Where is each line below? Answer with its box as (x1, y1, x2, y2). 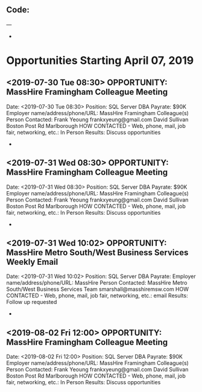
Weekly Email (6, 257, 58, 267)
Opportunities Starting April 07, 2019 (6, 54, 194, 67)
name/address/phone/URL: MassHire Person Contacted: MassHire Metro (6, 279, 188, 286)
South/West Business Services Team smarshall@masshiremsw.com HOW (6, 286, 189, 293)
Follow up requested (6, 299, 57, 306)
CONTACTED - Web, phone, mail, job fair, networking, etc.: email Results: (6, 292, 188, 299)
